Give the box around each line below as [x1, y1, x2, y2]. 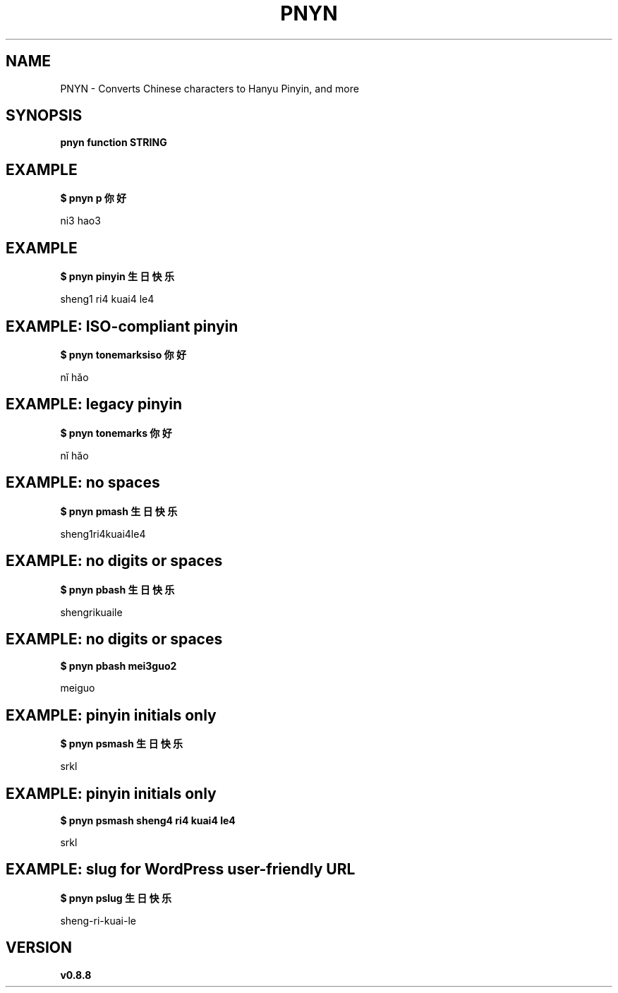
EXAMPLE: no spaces [6, 474, 160, 492]
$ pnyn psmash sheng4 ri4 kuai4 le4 [60, 814, 236, 827]
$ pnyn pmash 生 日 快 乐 [60, 505, 178, 517]
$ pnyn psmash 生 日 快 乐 [60, 738, 183, 750]
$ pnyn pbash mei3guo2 [60, 660, 177, 673]
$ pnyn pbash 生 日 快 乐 [60, 583, 175, 596]
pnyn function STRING [60, 136, 167, 149]
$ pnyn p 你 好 [60, 192, 127, 205]
